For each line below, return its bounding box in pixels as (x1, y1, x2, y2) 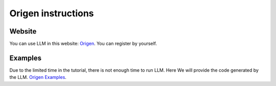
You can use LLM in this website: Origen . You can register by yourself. (9, 41, 157, 47)
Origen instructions (9, 8, 94, 19)
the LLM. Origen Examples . (9, 74, 66, 80)
